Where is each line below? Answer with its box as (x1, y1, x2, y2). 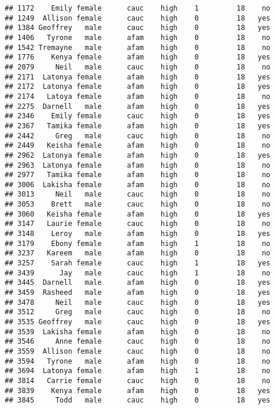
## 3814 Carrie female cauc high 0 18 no (5, 376, 271, 385)
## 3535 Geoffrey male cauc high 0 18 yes (5, 318, 271, 326)
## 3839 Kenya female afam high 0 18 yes (5, 386, 271, 395)
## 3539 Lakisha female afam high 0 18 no (5, 327, 271, 336)
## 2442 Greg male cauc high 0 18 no (5, 131, 271, 140)
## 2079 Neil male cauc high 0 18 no (5, 62, 271, 71)
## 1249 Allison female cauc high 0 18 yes (5, 14, 271, 22)
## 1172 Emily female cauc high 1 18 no (5, 4, 271, 12)
